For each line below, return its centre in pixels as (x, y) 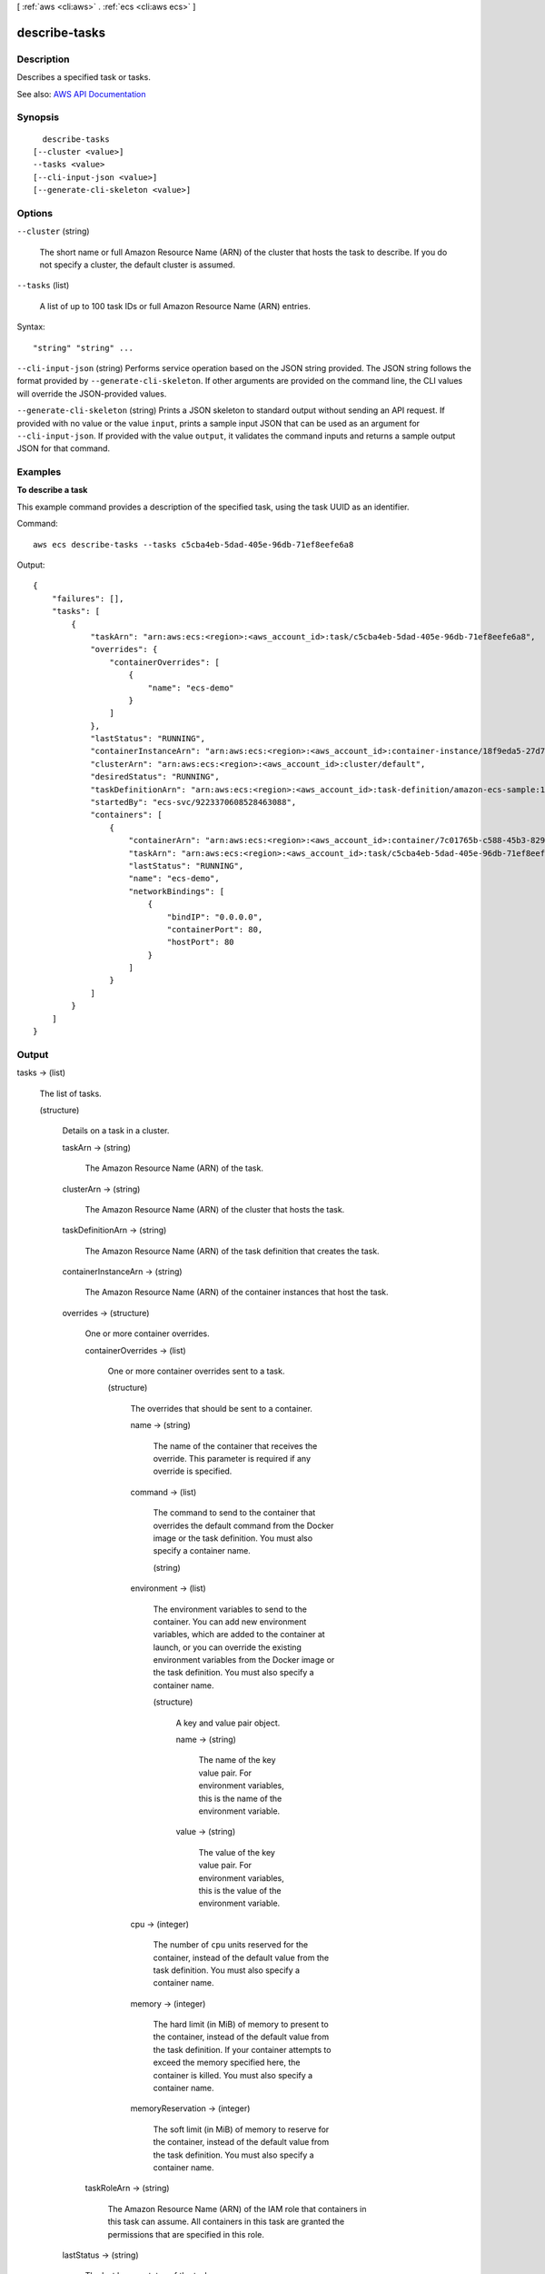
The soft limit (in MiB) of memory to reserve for (241, 2129)
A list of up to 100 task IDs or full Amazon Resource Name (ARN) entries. (175, 306)
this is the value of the (240, 1890)
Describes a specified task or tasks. (84, 77)
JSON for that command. (64, 448)
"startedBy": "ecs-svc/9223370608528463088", (193, 802)
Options (35, 213)
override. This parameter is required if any (232, 1459)
